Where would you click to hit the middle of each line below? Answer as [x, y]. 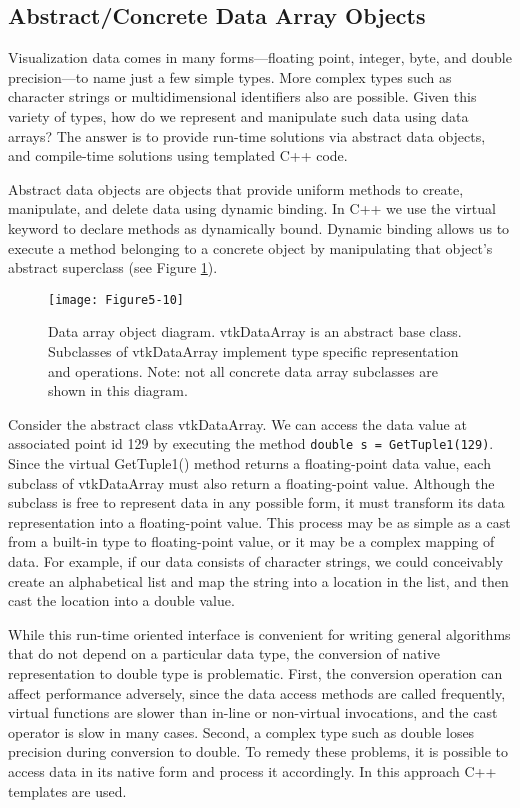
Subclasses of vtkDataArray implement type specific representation [253, 350]
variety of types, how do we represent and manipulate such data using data [238, 115]
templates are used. [67, 790]
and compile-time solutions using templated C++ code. [178, 155]
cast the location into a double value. [121, 600]
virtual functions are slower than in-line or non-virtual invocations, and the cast [253, 712]
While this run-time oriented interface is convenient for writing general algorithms [259, 633]
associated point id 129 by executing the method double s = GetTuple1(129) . [251, 443]
